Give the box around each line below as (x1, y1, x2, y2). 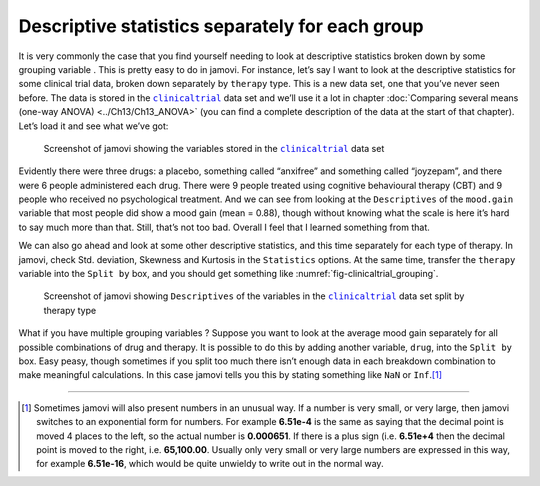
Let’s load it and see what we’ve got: (18, 120, 169, 132)
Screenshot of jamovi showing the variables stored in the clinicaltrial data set (43, 142, 385, 154)
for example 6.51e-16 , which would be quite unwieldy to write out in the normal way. (36, 458, 384, 470)
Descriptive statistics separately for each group (18, 15, 424, 37)
